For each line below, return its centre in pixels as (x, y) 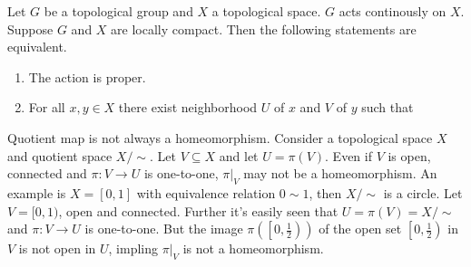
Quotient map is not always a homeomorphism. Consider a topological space (220, 137)
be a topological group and (118, 11)
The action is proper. (87, 76)
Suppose (30, 29)
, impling (133, 248)
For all (47, 107)
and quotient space (60, 155)
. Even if (348, 155)
